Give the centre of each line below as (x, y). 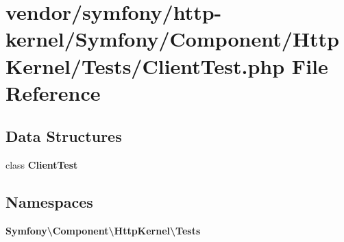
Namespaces (49, 202)
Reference (53, 92)
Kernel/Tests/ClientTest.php (145, 65)
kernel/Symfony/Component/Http (173, 39)
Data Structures (64, 136)
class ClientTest (42, 165)
